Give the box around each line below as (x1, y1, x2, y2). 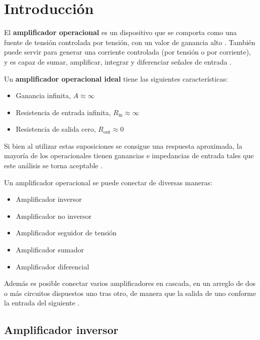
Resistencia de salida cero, (15, 124, 96, 134)
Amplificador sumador (15, 244, 84, 255)
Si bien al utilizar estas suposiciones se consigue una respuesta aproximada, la (4, 140, 242, 151)
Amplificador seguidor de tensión (15, 227, 117, 238)
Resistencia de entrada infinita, (15, 107, 111, 117)
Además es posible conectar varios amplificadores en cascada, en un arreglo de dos (4, 278, 256, 288)
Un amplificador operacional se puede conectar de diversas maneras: (4, 177, 212, 187)
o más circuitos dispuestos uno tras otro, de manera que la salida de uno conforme (4, 287, 256, 298)
